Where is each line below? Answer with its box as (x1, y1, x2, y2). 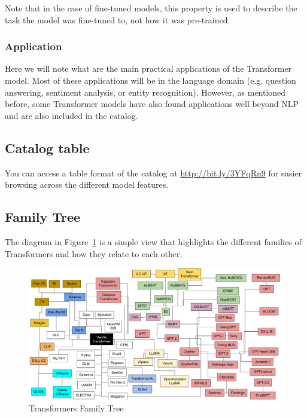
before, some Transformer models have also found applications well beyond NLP (5, 97, 299, 110)
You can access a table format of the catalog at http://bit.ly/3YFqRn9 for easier (5, 166, 302, 179)
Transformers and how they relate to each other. (5, 247, 183, 260)
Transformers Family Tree (29, 402, 124, 414)
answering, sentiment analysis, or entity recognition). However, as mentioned (5, 86, 286, 98)
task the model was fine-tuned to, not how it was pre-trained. (5, 13, 230, 26)
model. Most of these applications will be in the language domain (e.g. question (5, 74, 296, 86)
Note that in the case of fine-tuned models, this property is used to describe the (5, 2, 297, 14)
